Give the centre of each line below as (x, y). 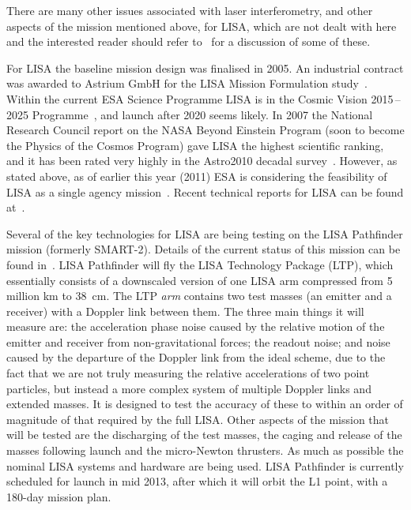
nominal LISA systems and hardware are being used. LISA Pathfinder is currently (205, 465)
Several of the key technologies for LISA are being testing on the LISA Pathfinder (205, 233)
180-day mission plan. (59, 496)
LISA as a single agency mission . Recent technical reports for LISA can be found (205, 191)
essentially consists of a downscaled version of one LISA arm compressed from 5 (200, 280)
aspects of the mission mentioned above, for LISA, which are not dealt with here (202, 26)
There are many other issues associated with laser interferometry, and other (190, 10)
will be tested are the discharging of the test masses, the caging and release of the (204, 435)
